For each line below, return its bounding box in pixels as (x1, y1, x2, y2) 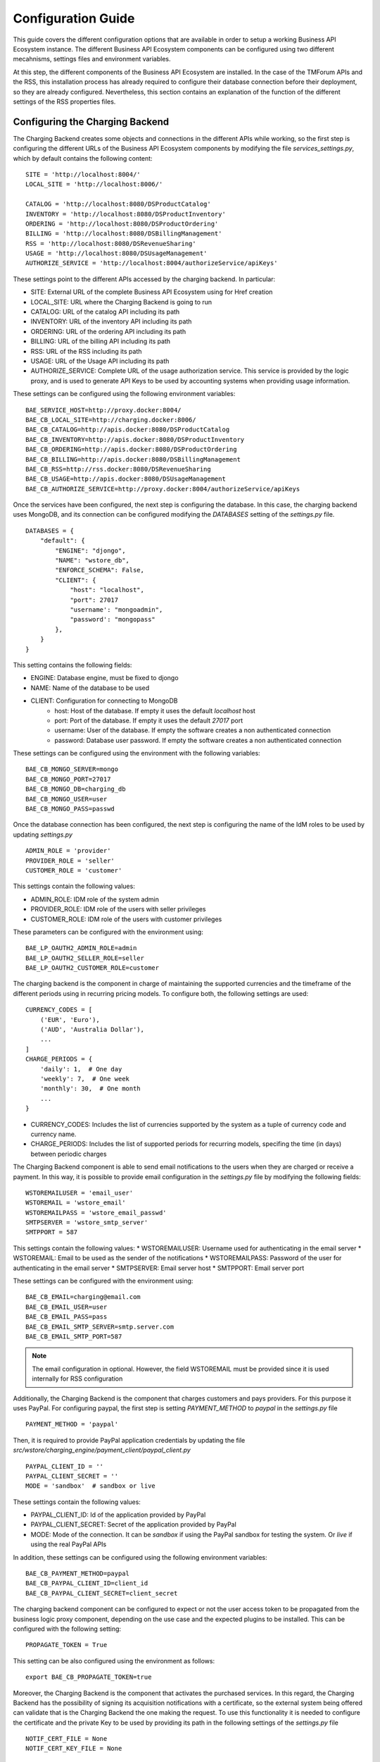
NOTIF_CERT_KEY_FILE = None (25, 1744, 122, 1753)
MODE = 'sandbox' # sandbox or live (25, 1482, 156, 1490)
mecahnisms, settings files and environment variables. (13, 55, 172, 63)
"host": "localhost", (70, 586, 144, 594)
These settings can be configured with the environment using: (13, 1276, 194, 1286)
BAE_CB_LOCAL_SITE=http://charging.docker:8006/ (25, 416, 196, 424)
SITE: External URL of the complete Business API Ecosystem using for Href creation (30, 288, 273, 296)
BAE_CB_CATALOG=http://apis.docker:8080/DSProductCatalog (25, 426, 230, 433)
